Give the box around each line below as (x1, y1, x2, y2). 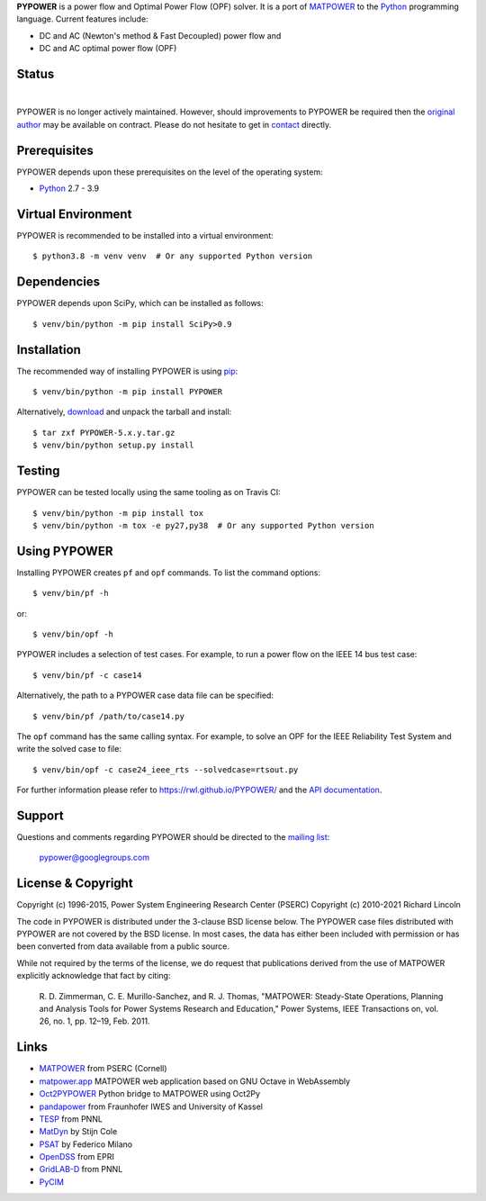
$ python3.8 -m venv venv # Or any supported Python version (32, 251, 313, 261)
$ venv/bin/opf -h (32, 628, 114, 639)
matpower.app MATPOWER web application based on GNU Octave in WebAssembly (39, 1076, 351, 1087)
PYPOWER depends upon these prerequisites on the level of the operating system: (16, 167, 323, 177)
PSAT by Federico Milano (39, 1139, 133, 1150)
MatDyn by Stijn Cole (39, 1126, 118, 1137)
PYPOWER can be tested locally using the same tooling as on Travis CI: (16, 487, 281, 498)
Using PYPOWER (16, 543, 113, 558)
